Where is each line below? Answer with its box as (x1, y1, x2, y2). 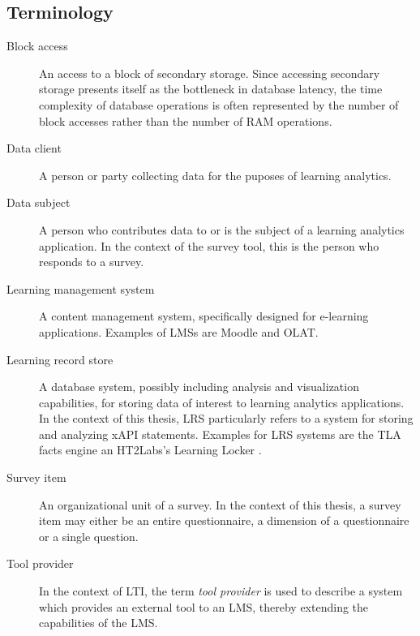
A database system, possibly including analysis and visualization (39, 378, 359, 395)
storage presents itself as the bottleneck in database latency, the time (39, 80, 383, 97)
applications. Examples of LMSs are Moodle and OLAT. (39, 323, 319, 340)
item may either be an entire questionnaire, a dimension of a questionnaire (39, 512, 409, 529)
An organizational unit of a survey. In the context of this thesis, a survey (39, 496, 401, 513)
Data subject (6, 194, 71, 211)
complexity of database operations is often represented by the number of (39, 96, 399, 113)
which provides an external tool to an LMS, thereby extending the (39, 598, 369, 615)
